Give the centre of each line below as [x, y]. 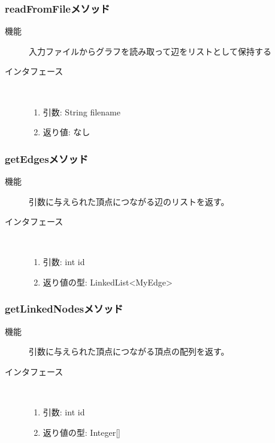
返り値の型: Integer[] [81, 432]
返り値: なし [67, 132]
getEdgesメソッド [47, 158]
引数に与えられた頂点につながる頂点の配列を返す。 [129, 351]
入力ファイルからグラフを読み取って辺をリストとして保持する [150, 51]
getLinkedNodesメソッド [64, 309]
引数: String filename [81, 112]
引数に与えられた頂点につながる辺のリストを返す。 [129, 201]
